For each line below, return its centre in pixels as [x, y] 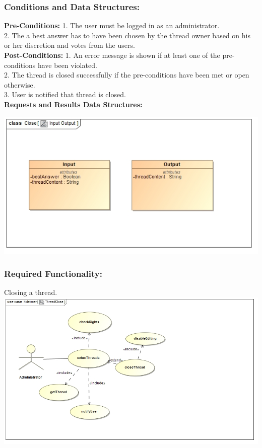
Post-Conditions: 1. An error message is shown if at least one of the [112, 55]
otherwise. [20, 84]
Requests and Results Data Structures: [73, 104]
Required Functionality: [53, 273]
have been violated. [67, 65]
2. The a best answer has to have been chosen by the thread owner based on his [127, 35]
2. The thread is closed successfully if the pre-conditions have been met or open [127, 75]
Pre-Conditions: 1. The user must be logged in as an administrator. [112, 25]
